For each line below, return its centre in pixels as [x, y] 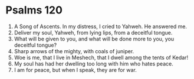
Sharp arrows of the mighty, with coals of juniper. [74, 51]
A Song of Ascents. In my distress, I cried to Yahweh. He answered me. [100, 26]
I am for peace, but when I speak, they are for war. [75, 70]
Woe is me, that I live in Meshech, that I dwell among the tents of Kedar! [101, 57]
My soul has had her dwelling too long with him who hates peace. [93, 63]
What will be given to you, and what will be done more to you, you [94, 39]
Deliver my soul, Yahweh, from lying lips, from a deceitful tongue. [93, 32]
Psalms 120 [34, 10]
